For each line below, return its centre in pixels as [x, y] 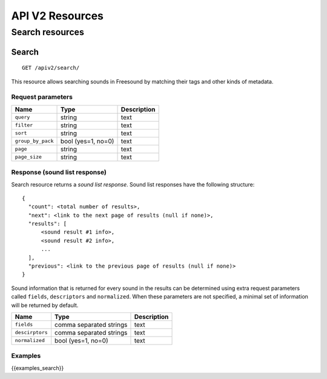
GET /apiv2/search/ [51, 68]
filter [24, 125]
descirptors [31, 333]
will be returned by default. [45, 305]
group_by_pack [34, 141]
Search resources [48, 32]
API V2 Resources [58, 16]
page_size [28, 157]
